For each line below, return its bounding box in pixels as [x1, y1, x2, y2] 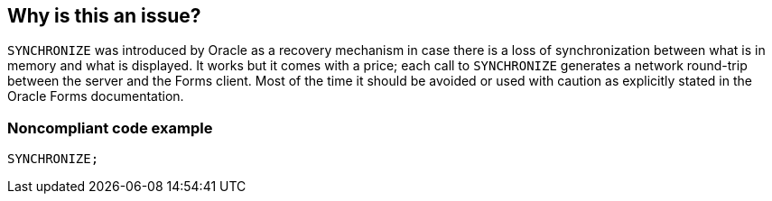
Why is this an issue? [7, 5, 201, 27]
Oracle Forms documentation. [7, 88, 184, 105]
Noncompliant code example [7, 118, 213, 137]
